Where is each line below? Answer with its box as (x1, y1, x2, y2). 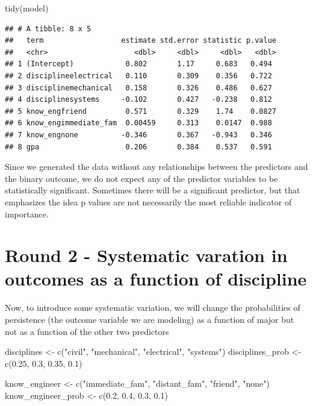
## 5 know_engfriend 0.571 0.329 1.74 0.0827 (5, 107, 277, 116)
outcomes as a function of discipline (5, 266, 307, 291)
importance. (5, 207, 49, 220)
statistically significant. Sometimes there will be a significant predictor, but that (5, 184, 300, 196)
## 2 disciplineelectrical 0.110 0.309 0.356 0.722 (5, 71, 272, 80)
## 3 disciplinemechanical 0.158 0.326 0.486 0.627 (5, 83, 272, 92)
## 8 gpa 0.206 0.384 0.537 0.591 (5, 142, 272, 151)
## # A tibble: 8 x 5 (5, 24, 91, 33)
